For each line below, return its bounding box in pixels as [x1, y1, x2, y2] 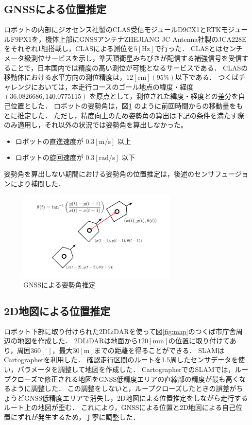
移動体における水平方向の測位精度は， [4, 72, 126, 82]
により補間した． [10, 178, 65, 188]
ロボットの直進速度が [15, 136, 84, 146]
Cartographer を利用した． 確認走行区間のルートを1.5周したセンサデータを [4, 354, 238, 365]
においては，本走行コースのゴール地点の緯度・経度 [31, 81, 194, 91]
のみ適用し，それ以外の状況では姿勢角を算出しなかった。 [4, 120, 187, 130]
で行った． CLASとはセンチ [154, 43, 243, 53]
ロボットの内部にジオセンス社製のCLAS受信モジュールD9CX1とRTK [4, 24, 221, 35]
